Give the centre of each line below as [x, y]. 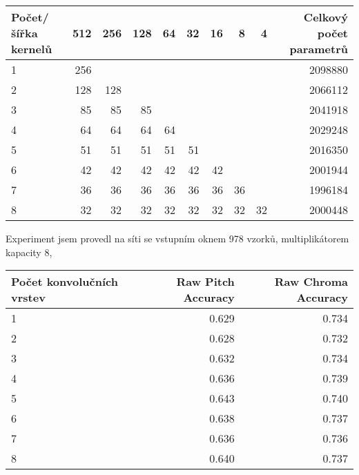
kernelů [32, 49]
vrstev [28, 298]
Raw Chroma [311, 282]
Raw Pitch [205, 282]
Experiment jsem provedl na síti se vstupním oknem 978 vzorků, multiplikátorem [177, 238]
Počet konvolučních [65, 282]
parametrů [319, 49]
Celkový [326, 17]
